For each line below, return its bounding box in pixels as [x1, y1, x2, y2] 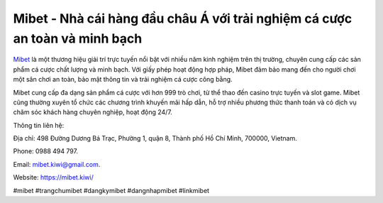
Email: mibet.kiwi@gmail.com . [13, 160, 101, 168]
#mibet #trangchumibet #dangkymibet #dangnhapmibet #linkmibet [13, 186, 209, 194]
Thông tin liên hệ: [13, 121, 65, 129]
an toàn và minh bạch [13, 31, 143, 46]
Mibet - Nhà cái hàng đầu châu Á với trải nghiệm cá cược [13, 11, 353, 26]
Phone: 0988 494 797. [13, 147, 78, 155]
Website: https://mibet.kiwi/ [13, 173, 94, 182]
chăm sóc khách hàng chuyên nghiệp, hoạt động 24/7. [13, 108, 173, 116]
